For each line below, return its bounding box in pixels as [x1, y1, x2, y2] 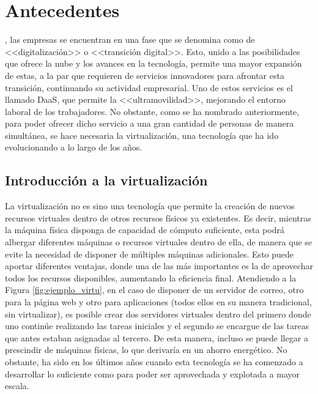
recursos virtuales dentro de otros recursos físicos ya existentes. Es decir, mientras [5, 211, 311, 224]
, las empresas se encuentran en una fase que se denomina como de [5, 33, 255, 46]
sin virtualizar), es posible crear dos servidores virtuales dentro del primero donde [5, 307, 311, 320]
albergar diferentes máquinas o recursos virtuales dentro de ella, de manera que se [5, 236, 312, 248]
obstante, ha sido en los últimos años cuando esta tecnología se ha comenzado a [5, 355, 303, 368]
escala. [5, 379, 29, 392]
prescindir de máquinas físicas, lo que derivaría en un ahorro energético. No [5, 343, 287, 356]
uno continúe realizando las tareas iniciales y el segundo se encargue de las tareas [5, 319, 309, 332]
